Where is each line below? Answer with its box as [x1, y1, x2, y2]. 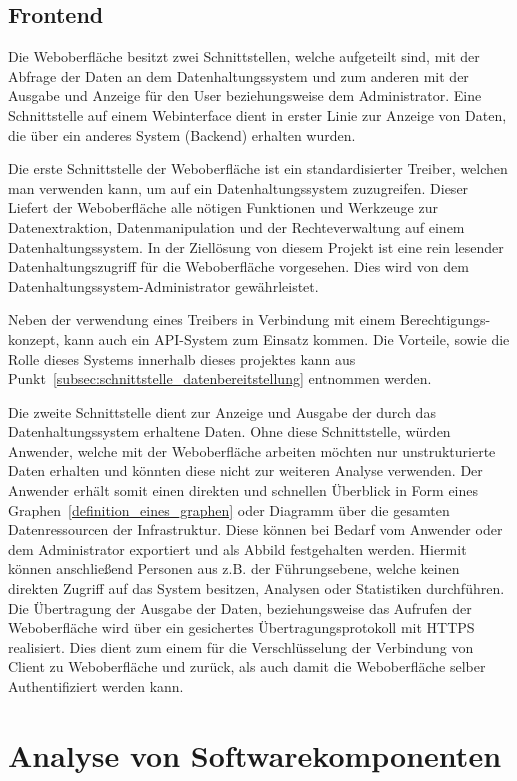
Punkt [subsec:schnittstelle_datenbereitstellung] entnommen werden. [8, 368, 432, 389]
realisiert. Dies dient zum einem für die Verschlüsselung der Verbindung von [8, 636, 474, 657]
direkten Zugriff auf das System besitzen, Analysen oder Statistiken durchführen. [8, 578, 505, 599]
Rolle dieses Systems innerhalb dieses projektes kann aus [8, 348, 356, 369]
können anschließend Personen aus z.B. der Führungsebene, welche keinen [8, 558, 460, 579]
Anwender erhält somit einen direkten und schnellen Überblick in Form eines [8, 480, 479, 501]
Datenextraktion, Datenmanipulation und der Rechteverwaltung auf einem [8, 216, 465, 237]
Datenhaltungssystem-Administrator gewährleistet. [8, 275, 319, 296]
